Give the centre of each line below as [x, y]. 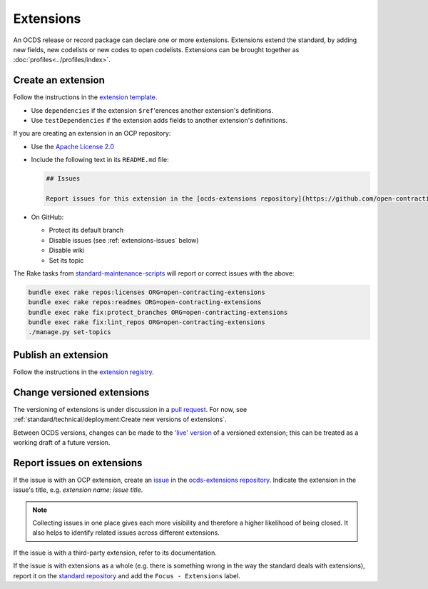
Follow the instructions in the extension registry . [84, 372]
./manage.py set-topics [70, 332]
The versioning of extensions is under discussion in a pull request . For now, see [130, 409]
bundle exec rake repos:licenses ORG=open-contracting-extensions [147, 292]
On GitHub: [47, 217]
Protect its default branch [86, 230]
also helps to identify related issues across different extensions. [126, 533]
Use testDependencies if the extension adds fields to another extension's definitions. [159, 121]
